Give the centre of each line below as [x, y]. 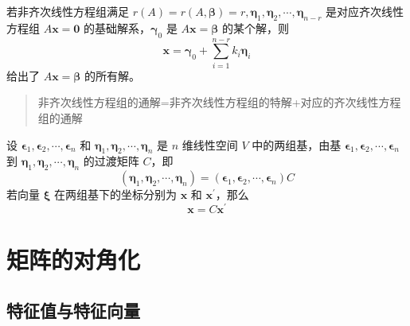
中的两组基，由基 [297, 144]
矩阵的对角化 [74, 259]
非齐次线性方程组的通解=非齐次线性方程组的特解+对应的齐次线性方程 [219, 102]
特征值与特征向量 [73, 310]
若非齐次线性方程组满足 [68, 11]
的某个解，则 [255, 27]
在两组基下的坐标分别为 [115, 194]
